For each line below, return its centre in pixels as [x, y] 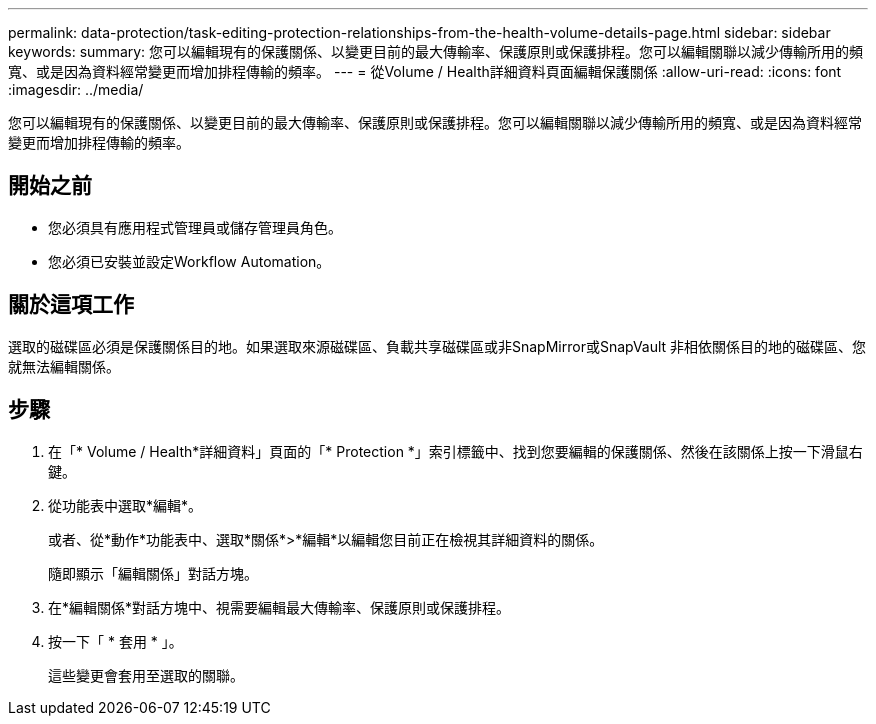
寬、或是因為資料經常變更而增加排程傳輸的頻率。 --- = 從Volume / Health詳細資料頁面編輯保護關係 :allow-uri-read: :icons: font [425, 71]
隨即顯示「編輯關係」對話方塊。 [153, 573]
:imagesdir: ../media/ [76, 89]
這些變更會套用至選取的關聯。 [146, 675]
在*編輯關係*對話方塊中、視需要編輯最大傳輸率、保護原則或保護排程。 [279, 607]
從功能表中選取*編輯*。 [125, 505]
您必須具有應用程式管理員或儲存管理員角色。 [195, 227]
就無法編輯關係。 [64, 366]
